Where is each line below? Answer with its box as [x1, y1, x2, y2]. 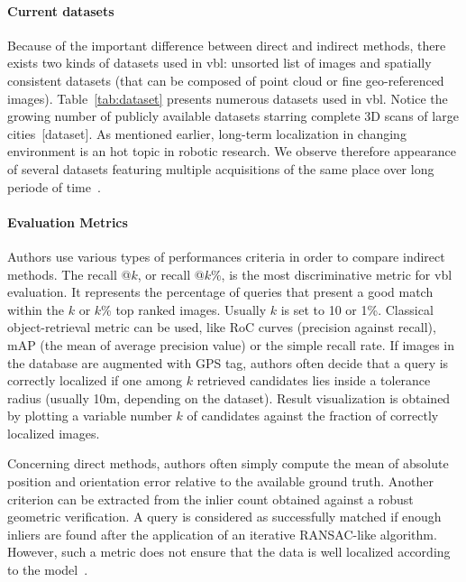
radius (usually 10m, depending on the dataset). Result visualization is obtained [7, 388, 451, 407]
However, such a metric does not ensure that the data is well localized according [7, 542, 451, 561]
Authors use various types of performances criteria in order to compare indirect [7, 246, 445, 265]
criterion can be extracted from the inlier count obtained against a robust [7, 489, 414, 508]
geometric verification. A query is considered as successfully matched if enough [7, 507, 442, 526]
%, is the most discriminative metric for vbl [210, 264, 452, 283]
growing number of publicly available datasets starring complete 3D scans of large [7, 106, 459, 125]
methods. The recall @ [7, 264, 132, 283]
